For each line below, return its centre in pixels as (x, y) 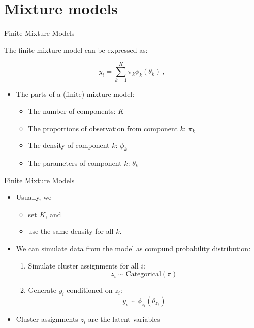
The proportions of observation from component (103, 128)
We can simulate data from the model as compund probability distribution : (133, 248)
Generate (42, 290)
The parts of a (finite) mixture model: (75, 94)
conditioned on (90, 290)
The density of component (69, 145)
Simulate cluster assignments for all (83, 265)
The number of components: (72, 111)
